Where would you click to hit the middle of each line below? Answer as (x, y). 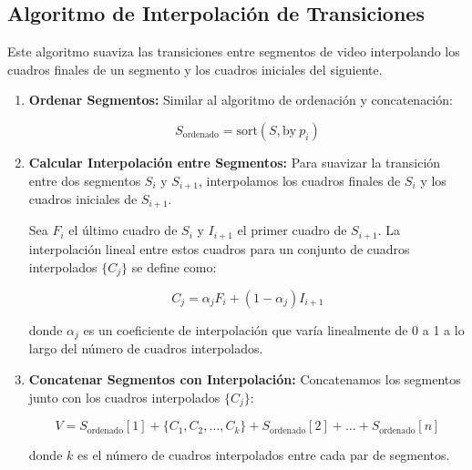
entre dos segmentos (85, 180)
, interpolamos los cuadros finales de (300, 180)
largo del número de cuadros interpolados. (146, 348)
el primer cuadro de (292, 230)
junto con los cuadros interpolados (124, 397)
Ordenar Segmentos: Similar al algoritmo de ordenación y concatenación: (241, 100)
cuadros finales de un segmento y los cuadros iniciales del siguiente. (195, 69)
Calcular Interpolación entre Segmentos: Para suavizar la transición (235, 162)
